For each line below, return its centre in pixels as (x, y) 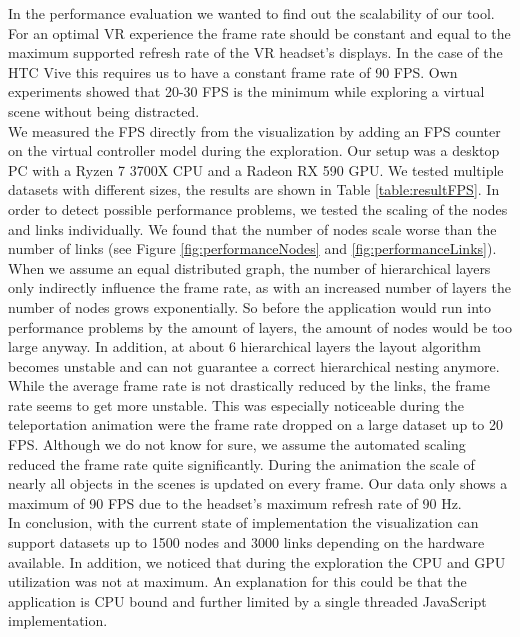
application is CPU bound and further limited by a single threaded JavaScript (247, 600)
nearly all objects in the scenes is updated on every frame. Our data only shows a (258, 483)
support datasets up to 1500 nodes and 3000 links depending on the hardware (246, 542)
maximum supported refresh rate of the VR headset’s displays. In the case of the (255, 52)
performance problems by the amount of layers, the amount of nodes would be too (260, 326)
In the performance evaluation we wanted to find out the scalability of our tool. (251, 13)
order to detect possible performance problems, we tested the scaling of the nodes (258, 208)
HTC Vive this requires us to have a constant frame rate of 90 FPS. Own (233, 71)
